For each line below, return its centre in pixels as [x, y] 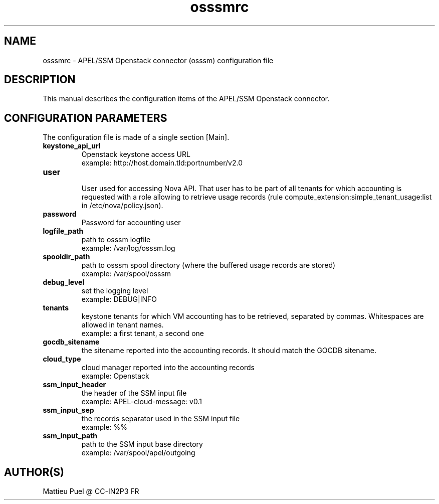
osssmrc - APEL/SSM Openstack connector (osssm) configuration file [158, 60]
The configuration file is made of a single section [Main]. [136, 137]
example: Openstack [115, 376]
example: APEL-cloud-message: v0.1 [142, 402]
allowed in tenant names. [123, 325]
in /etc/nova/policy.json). [122, 206]
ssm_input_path [70, 436]
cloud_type [62, 359]
